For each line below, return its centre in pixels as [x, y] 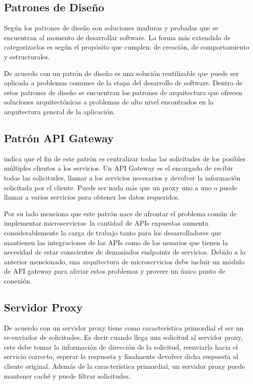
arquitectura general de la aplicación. [59, 111]
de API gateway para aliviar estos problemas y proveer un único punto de [115, 271]
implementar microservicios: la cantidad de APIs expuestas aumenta [106, 223]
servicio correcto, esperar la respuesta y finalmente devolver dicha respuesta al [121, 356]
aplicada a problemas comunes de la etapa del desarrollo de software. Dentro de [123, 83]
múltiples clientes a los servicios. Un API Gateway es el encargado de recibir [118, 168]
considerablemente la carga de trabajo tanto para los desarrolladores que [113, 232]
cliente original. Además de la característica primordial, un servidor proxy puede [125, 366]
